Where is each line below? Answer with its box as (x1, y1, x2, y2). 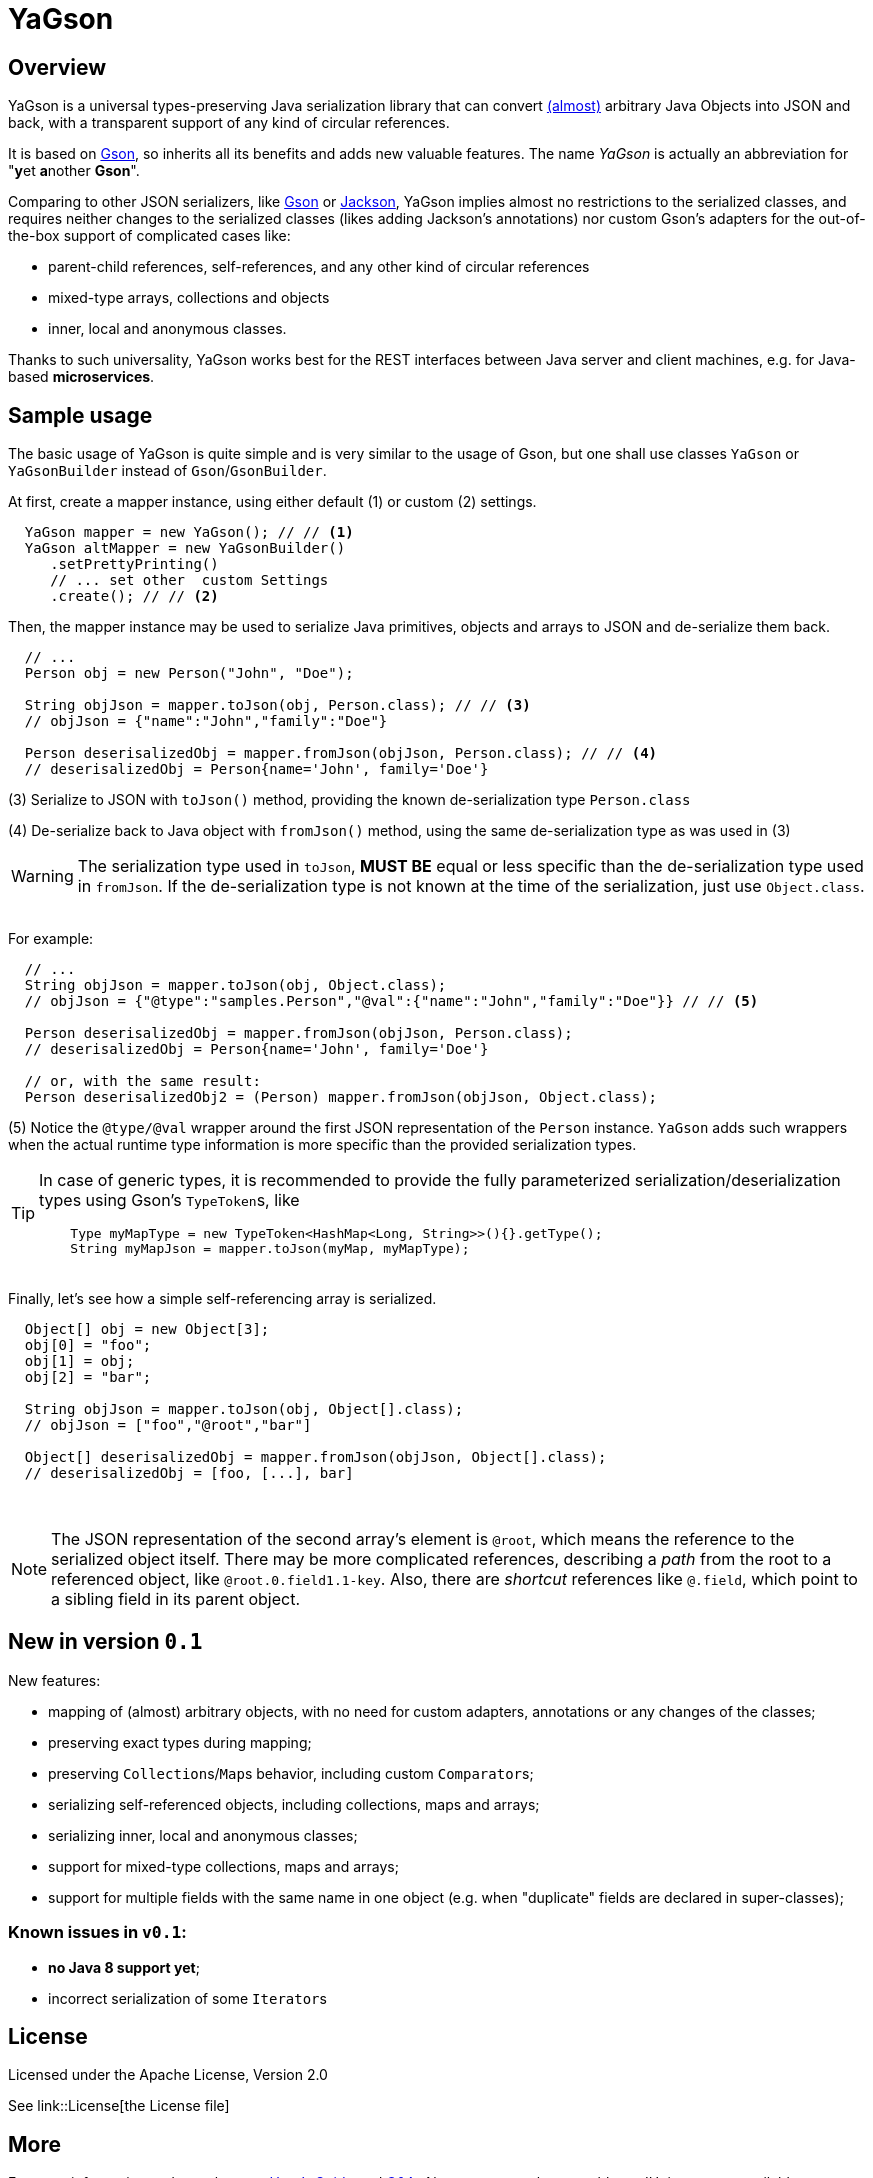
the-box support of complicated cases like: (8, 227, 291, 245)
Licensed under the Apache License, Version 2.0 (8, 2066, 328, 2084)
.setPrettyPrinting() (50, 556, 219, 573)
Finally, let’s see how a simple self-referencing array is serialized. (8, 1290, 437, 1308)
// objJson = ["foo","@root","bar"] (24, 1417, 312, 1434)
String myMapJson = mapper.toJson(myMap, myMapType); (70, 1241, 470, 1257)
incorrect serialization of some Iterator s (48, 1989, 327, 2007)
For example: (8, 930, 94, 948)
